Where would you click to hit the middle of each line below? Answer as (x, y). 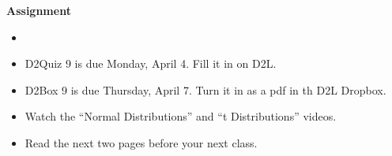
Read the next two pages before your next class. (141, 142)
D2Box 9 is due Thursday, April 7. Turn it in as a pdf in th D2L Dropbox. (205, 89)
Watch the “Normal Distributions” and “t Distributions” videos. (181, 116)
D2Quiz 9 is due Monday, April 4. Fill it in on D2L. (151, 63)
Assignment (39, 10)
